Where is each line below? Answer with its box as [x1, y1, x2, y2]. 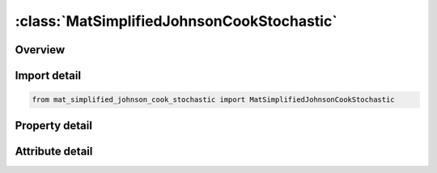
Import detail [15, 69, 81, 82]
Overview [15, 43, 66, 57]
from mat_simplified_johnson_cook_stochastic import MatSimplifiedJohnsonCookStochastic [32, 95, 396, 104]
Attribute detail [15, 144, 93, 158]
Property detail [15, 118, 93, 133]
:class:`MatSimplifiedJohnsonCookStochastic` [15, 12, 337, 30]
